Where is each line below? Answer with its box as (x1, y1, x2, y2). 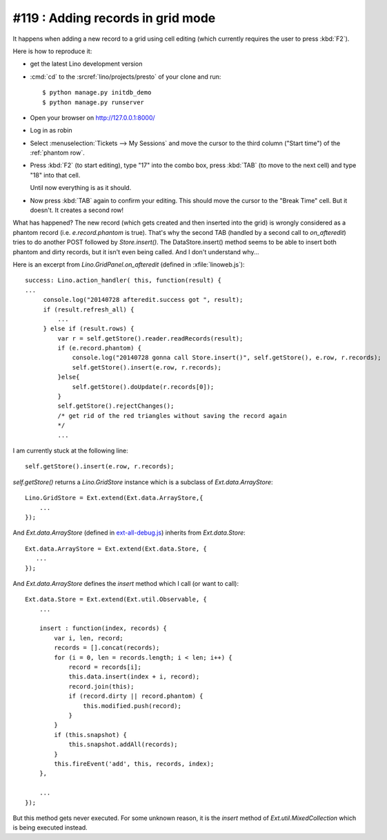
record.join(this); (68, 682, 135, 690)
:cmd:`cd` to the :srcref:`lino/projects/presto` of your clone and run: (30, 73, 221, 81)
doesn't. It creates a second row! (30, 206, 124, 214)
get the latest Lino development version (30, 59, 143, 68)
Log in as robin (30, 126, 72, 135)
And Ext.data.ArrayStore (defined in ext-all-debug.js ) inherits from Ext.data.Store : (12, 528, 246, 537)
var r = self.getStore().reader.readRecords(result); (57, 334, 244, 342)
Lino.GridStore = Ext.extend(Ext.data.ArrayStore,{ (25, 494, 204, 502)
